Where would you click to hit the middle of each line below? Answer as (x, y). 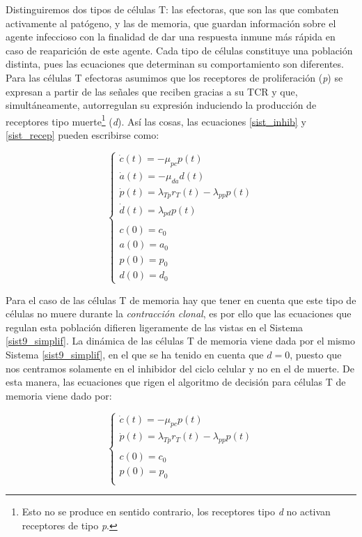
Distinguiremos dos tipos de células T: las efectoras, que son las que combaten (172, 9)
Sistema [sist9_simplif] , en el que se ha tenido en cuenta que (135, 354)
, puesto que (316, 354)
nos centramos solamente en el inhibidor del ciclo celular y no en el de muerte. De (180, 368)
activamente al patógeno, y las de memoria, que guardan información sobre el (171, 23)
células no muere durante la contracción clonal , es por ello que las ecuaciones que (179, 313)
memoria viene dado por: (59, 395)
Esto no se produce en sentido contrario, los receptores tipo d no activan (176, 512)
